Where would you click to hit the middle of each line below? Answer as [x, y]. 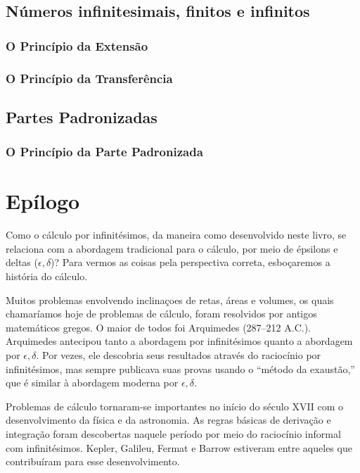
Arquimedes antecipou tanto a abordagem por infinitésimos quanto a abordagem [179, 341]
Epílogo [43, 201]
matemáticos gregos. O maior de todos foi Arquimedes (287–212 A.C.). [158, 327]
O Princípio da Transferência [89, 78]
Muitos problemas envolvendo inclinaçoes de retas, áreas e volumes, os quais [170, 299]
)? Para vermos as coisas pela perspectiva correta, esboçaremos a [191, 262]
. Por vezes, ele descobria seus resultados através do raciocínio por [179, 354]
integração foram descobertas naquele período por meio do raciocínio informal [173, 433]
